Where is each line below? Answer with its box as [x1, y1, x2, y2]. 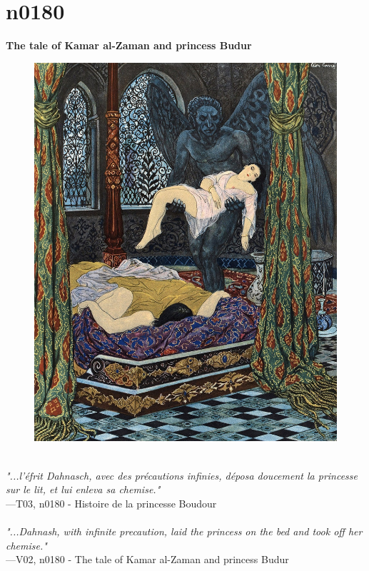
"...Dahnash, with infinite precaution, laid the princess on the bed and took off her [6, 524, 363, 539]
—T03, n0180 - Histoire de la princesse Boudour [6, 495, 217, 510]
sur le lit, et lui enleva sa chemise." [6, 482, 161, 497]
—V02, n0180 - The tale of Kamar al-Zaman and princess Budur [6, 552, 289, 567]
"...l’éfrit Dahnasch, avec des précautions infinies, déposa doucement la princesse [6, 468, 358, 482]
